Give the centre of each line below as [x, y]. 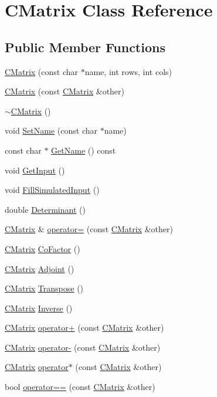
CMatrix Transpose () [44, 288]
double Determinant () [45, 209]
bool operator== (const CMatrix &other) [80, 387]
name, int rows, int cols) [128, 71]
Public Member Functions [85, 47]
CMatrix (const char [41, 71]
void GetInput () [35, 170]
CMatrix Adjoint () [40, 268]
